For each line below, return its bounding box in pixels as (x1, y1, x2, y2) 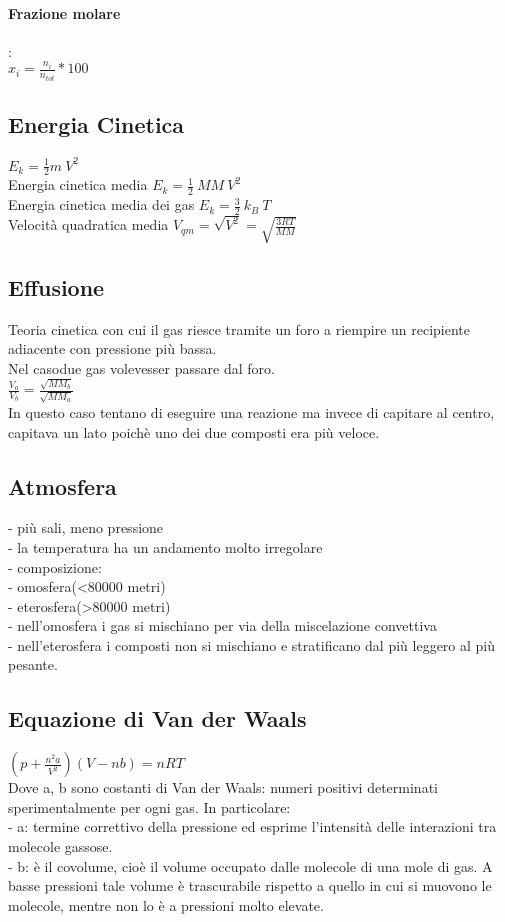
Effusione (8, 271, 105, 302)
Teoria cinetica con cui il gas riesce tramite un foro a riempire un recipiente (8, 318, 470, 339)
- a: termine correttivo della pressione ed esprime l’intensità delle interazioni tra (8, 816, 497, 837)
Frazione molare (8, 2, 121, 23)
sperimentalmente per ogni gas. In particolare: (8, 796, 291, 817)
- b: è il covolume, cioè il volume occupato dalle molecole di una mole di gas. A (8, 855, 493, 876)
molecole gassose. (8, 836, 113, 857)
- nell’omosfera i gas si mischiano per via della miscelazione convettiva (8, 615, 437, 636)
